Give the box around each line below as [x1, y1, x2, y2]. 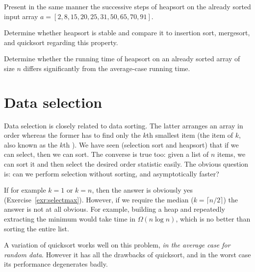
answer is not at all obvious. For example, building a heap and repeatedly [4, 204, 225, 214]
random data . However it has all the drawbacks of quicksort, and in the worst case [4, 249, 251, 259]
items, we [217, 149, 246, 159]
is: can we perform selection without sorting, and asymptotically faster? [4, 168, 219, 178]
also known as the [4, 139, 58, 149]
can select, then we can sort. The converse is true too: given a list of [4, 149, 209, 159]
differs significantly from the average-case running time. [23, 63, 190, 73]
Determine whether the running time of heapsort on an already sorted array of [4, 53, 240, 64]
